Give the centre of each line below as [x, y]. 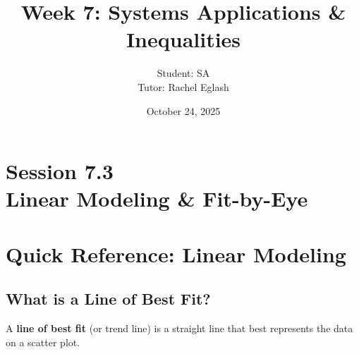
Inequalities [183, 39]
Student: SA [183, 73]
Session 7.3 [60, 171]
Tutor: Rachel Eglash [183, 86]
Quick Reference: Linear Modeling [176, 254]
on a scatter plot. [43, 342]
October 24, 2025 [183, 110]
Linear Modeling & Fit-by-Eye [157, 199]
